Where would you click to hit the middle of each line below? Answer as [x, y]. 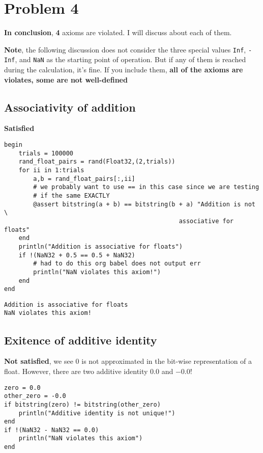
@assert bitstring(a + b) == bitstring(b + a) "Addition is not [144, 204]
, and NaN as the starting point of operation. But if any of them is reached [130, 59]
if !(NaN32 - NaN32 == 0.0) [52, 430]
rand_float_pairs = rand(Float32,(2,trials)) [97, 162]
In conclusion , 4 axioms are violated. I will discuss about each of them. [118, 32]
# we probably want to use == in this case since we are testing [146, 187]
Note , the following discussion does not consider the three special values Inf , [125, 49]
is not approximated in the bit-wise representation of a [167, 361]
